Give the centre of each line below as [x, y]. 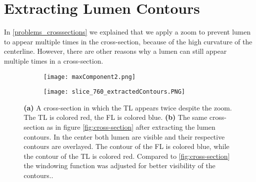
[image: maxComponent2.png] [90, 77]
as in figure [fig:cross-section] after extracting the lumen [131, 127]
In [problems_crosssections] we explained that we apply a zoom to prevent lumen [128, 32]
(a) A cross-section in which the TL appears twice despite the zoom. [128, 107]
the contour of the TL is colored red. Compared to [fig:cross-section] [127, 156]
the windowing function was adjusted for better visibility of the [120, 165]
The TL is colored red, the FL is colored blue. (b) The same [116, 117]
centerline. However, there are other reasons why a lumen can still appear [115, 51]
